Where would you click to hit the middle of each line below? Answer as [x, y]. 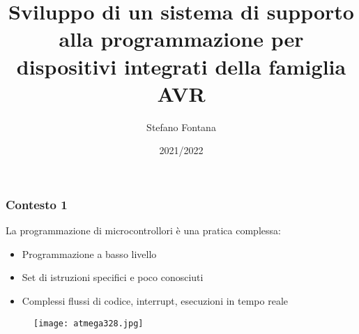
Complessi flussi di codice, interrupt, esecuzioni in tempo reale [155, 300]
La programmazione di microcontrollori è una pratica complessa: [143, 230]
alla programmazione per [181, 39]
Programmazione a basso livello [89, 253]
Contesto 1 [37, 204]
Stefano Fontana [181, 127]
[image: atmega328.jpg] [89, 323]
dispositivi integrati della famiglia [181, 66]
